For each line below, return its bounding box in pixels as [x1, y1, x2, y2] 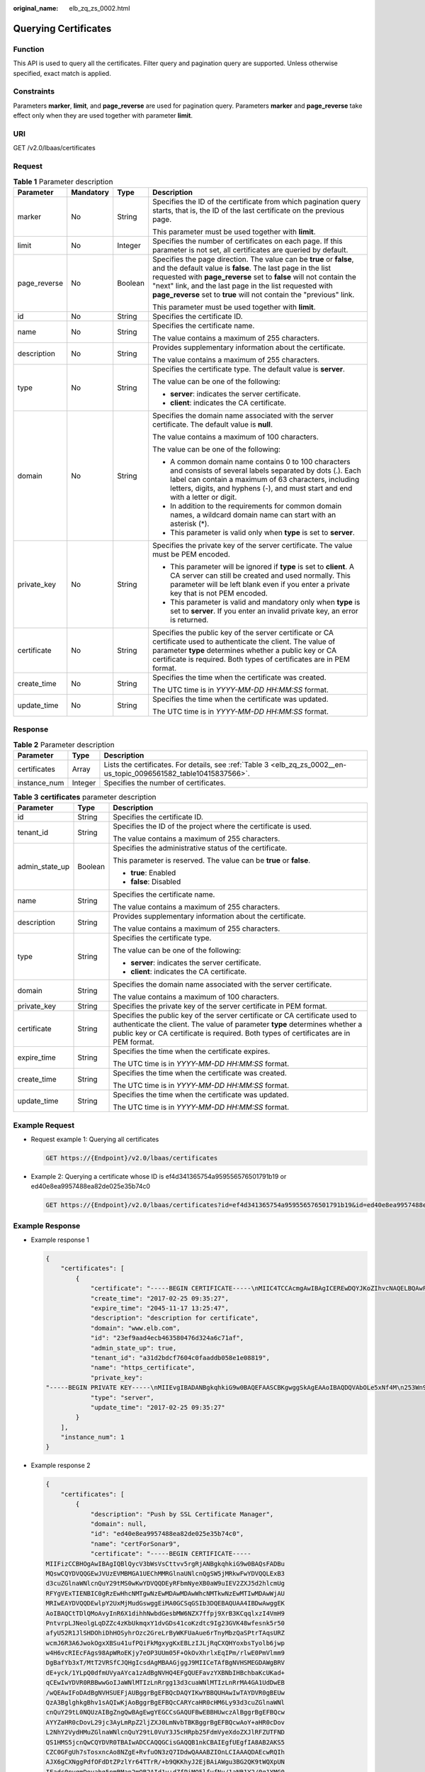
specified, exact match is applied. [13, 69, 111, 77]
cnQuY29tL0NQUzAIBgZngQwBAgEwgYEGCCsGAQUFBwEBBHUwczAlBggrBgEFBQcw [45, 1708, 285, 1717]
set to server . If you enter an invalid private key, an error [170, 606, 358, 616]
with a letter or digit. [170, 492, 237, 502]
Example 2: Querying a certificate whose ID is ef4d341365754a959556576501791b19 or [30, 1172, 287, 1180]
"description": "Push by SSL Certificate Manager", [90, 1510, 274, 1518]
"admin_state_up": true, [90, 1344, 177, 1352]
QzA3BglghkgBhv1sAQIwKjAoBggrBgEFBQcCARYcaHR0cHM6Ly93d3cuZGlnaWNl [45, 1698, 285, 1707]
